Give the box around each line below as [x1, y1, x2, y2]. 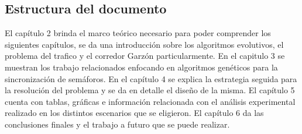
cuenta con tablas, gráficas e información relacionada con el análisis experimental [5, 95, 296, 107]
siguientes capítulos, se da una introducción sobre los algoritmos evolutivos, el [5, 38, 284, 50]
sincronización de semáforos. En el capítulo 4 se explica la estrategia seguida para [5, 72, 297, 84]
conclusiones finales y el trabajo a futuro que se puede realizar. [5, 118, 230, 130]
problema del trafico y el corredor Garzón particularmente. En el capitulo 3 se [5, 50, 285, 62]
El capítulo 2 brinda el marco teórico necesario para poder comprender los [5, 27, 271, 39]
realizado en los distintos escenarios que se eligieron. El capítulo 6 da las [5, 107, 264, 119]
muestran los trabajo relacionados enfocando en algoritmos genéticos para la [5, 61, 278, 73]
